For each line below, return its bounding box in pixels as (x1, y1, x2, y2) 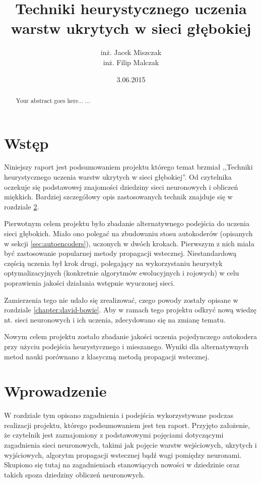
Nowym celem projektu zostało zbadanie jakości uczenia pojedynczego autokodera (4, 331, 257, 342)
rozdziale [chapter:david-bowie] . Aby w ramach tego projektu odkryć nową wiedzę (4, 304, 256, 315)
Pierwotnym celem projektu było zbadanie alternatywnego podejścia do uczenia (4, 218, 249, 229)
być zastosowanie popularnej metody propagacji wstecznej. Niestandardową (4, 248, 237, 258)
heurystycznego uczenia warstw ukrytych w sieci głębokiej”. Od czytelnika (4, 172, 232, 182)
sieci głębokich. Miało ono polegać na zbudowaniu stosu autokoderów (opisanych (4, 228, 253, 239)
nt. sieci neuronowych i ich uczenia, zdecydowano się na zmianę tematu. (4, 314, 226, 325)
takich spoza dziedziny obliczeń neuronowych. (4, 469, 145, 479)
